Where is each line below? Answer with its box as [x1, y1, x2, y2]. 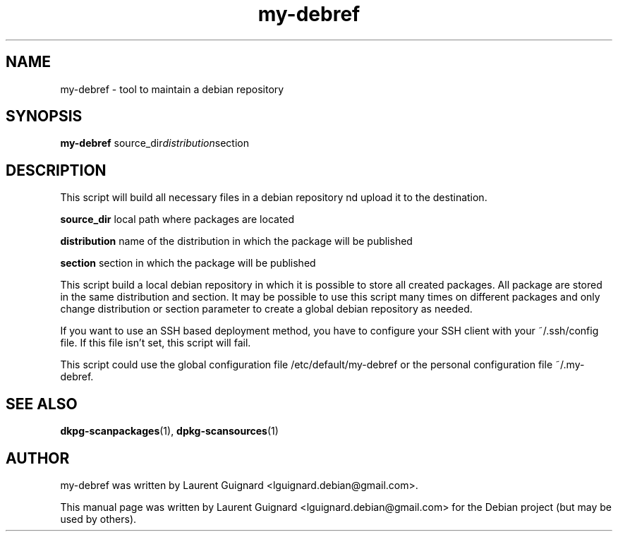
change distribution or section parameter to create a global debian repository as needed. [60, 303, 473, 315]
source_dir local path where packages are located [60, 213, 295, 226]
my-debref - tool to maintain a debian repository [60, 83, 284, 95]
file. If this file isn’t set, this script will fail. [60, 337, 251, 349]
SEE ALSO [6, 394, 78, 413]
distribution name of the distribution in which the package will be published [60, 235, 413, 248]
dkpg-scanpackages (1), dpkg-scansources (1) [60, 425, 279, 438]
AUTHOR [6, 449, 70, 467]
